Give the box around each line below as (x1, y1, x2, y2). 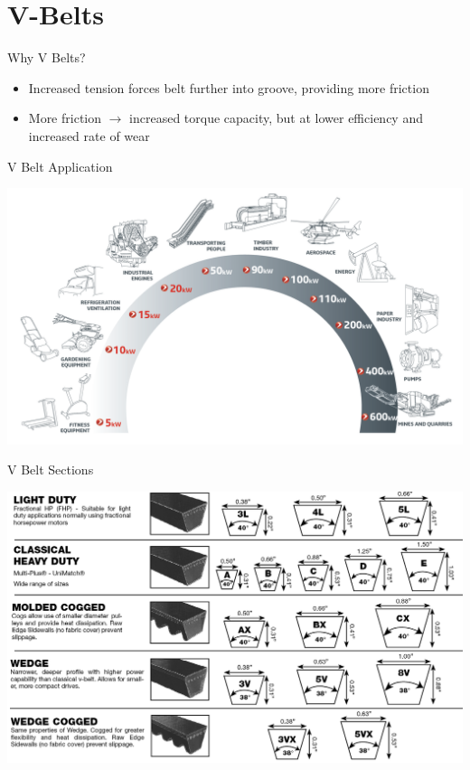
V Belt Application (7, 156, 113, 175)
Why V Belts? (7, 48, 86, 67)
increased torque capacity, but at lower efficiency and (129, 108, 423, 127)
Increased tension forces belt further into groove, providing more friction (28, 78, 429, 97)
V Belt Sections (7, 460, 94, 479)
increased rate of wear (28, 126, 150, 145)
